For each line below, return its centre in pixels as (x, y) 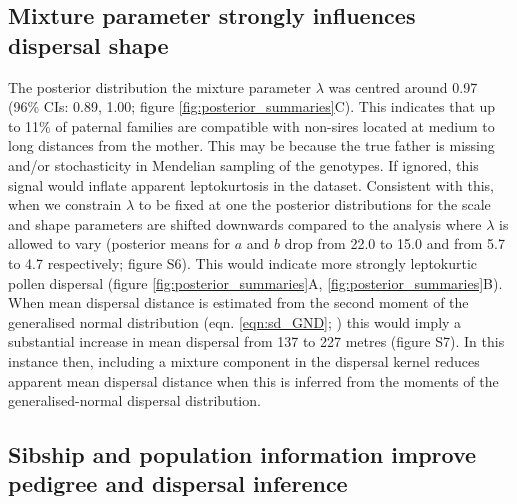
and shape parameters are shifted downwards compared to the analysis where (245, 223)
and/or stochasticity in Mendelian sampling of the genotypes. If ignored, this (243, 164)
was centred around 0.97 (403, 86)
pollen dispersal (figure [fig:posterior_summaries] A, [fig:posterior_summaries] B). (255, 282)
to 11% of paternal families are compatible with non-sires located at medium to (251, 125)
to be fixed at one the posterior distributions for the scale (314, 204)
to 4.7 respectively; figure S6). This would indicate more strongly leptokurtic (243, 262)
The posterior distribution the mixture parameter (159, 86)
